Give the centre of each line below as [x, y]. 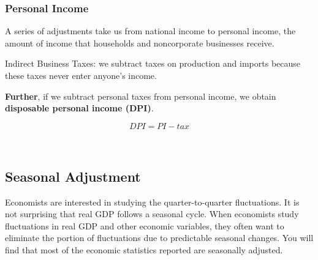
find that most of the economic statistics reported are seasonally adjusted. [144, 249]
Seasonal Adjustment [73, 176]
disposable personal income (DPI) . [79, 108]
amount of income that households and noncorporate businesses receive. [140, 43]
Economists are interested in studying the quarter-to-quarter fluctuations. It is [152, 202]
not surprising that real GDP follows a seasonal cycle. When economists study [152, 214]
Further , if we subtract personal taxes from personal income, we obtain [141, 96]
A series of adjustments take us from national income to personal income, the [150, 31]
